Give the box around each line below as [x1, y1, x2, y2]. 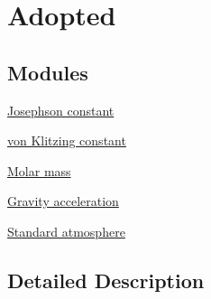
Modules [7, 58, 88, 86]
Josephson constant [7, 100, 115, 119]
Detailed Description [7, 266, 205, 294]
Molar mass [7, 161, 71, 180]
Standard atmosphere [7, 221, 125, 240]
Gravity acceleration [7, 192, 119, 210]
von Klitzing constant [7, 131, 126, 150]
